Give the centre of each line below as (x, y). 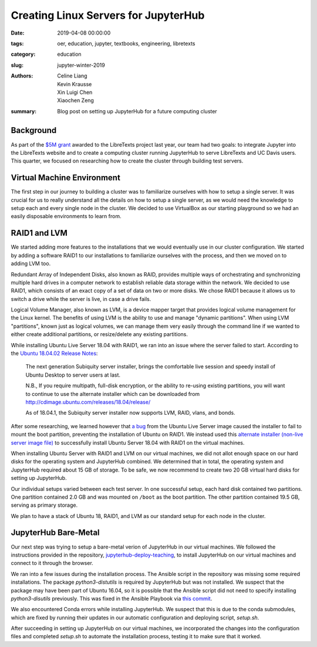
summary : (24, 111)
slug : (17, 65)
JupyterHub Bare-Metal (55, 533)
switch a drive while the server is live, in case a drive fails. (81, 299)
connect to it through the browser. (52, 563)
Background (34, 131)
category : (23, 54)
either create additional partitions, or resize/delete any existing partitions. (99, 334)
